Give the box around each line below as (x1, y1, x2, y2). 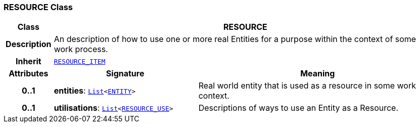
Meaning (300, 68, 335, 79)
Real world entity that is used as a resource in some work (198, 80, 416, 91)
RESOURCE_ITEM (54, 57, 106, 65)
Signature (106, 68, 145, 79)
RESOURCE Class (4, 2, 73, 12)
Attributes (9, 68, 49, 79)
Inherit (15, 56, 41, 67)
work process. (54, 44, 108, 55)
